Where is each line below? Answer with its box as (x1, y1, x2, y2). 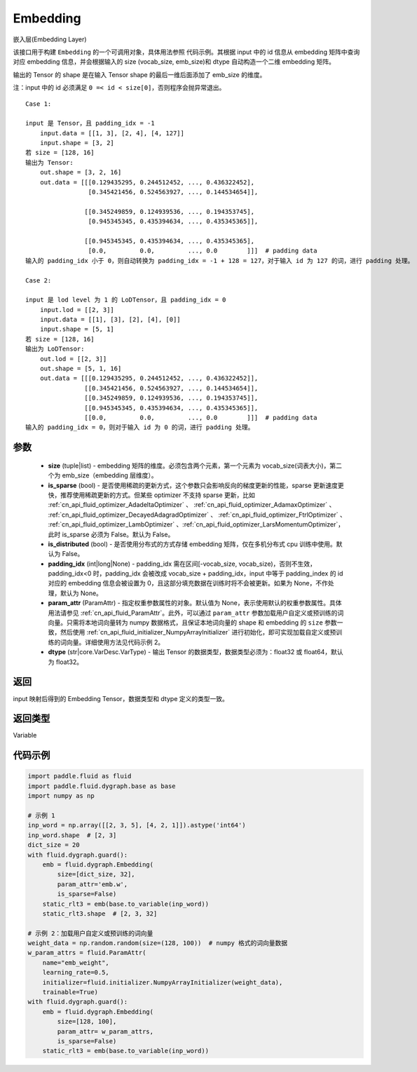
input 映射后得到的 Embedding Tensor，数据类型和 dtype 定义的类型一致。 (13, 694, 229, 703)
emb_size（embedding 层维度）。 (62, 471, 158, 480)
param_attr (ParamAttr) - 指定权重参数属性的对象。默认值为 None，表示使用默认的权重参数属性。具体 (48, 599, 342, 607)
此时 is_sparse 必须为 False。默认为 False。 (48, 530, 175, 538)
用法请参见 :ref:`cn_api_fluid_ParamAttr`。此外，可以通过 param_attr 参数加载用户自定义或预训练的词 (48, 609, 344, 617)
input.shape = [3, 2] (39, 139, 115, 147)
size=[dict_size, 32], (57, 870, 136, 878)
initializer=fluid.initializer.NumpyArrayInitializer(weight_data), (42, 978, 283, 986)
